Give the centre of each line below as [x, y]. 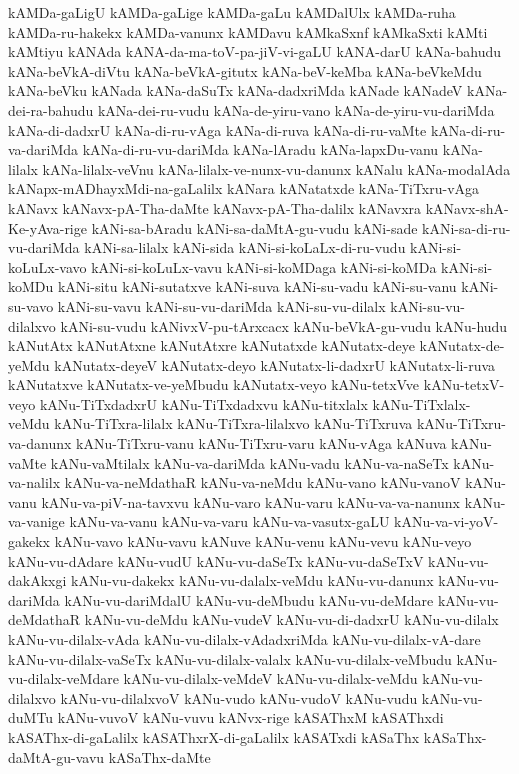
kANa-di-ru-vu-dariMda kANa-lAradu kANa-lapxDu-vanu [260, 149]
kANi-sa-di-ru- [466, 227]
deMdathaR [44, 619]
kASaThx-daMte [159, 756]
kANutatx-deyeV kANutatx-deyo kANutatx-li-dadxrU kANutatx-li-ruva [275, 364]
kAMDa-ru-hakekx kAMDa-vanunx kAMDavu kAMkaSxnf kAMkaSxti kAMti [248, 31]
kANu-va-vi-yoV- [446, 521]
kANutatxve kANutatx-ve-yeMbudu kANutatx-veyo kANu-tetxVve [214, 384]
